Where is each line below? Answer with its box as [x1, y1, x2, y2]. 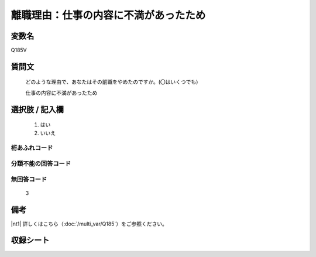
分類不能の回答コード [11, 159, 71, 167]
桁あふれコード [11, 144, 53, 152]
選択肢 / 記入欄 [11, 104, 64, 114]
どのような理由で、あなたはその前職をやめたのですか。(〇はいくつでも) [25, 78, 198, 85]
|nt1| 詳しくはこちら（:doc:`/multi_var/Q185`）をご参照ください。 [11, 220, 168, 227]
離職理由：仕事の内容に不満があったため [11, 9, 206, 22]
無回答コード [11, 175, 47, 183]
